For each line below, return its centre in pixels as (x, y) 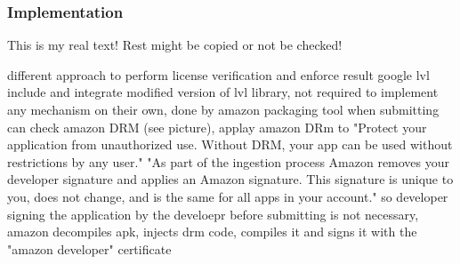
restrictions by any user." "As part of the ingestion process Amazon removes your (229, 161)
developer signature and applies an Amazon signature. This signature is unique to (230, 179)
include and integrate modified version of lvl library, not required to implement (223, 92)
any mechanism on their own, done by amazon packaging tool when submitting (223, 109)
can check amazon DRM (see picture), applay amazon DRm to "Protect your (217, 127)
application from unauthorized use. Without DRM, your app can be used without (230, 144)
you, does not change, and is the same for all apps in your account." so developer (228, 196)
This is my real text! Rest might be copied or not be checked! (175, 45)
